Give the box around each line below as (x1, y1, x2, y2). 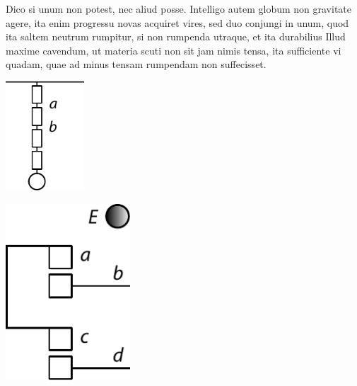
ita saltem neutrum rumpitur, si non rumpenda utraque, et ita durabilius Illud (6, 29, 346, 44)
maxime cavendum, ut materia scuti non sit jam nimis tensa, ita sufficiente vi (6, 42, 341, 57)
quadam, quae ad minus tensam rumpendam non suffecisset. (6, 57, 267, 72)
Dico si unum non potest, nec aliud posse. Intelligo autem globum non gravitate (6, 1, 351, 16)
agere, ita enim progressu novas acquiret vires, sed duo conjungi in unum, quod (6, 15, 349, 30)
